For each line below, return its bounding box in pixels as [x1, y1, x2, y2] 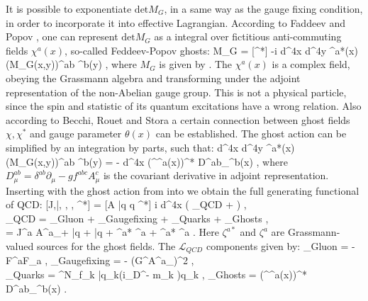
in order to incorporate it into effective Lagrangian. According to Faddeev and [6, 15, 345, 30]
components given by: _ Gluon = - [206, 238, 355, 253]
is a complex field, [272, 57, 350, 72]
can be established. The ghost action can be [155, 126, 347, 141]
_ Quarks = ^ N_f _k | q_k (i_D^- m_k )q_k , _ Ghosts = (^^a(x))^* [6, 267, 307, 281]
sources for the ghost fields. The [36, 238, 176, 253]
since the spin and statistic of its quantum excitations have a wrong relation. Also [6, 98, 362, 113]
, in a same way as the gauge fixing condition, [164, 1, 363, 16]
